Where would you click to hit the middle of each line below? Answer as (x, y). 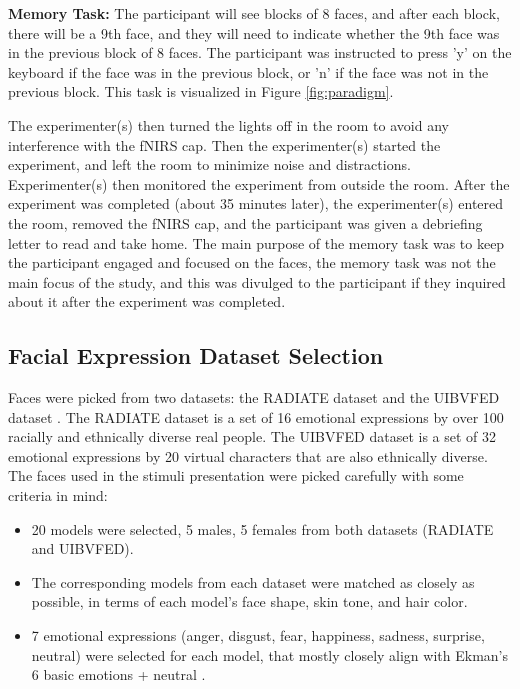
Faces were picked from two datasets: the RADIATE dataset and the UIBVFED (254, 397)
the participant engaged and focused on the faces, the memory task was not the (252, 262)
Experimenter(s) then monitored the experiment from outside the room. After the (259, 183)
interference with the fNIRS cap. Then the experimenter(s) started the (224, 144)
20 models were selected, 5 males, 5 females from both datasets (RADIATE (262, 528)
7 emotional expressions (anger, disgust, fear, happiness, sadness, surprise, (258, 635)
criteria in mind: (58, 495)
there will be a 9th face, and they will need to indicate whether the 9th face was (254, 32)
